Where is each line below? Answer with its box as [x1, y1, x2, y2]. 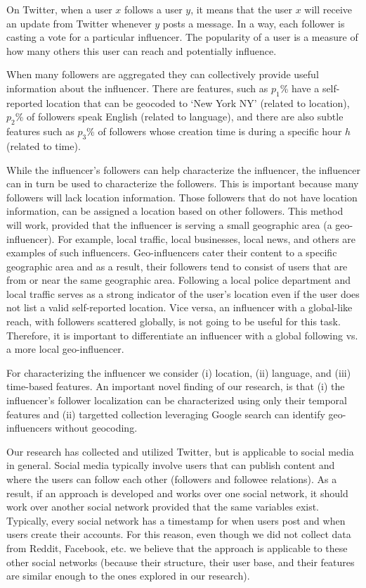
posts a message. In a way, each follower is [162, 15, 345, 30]
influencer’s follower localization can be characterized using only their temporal [6, 393, 347, 408]
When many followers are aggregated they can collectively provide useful [6, 67, 319, 82]
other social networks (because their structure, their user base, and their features [6, 554, 355, 569]
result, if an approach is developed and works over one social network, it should [6, 485, 348, 500]
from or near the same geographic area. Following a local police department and [6, 273, 351, 287]
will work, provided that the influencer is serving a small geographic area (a [6, 217, 332, 232]
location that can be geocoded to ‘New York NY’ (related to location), [46, 95, 350, 110]
